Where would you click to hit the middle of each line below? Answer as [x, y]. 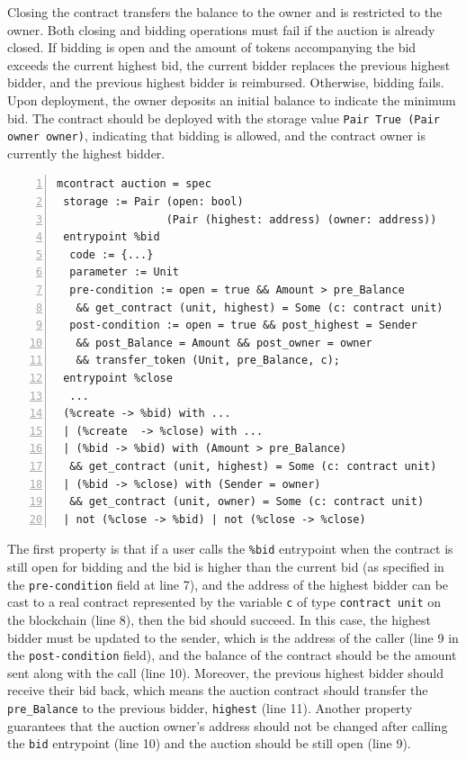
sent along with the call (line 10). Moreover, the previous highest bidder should [226, 672]
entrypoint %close [118, 378]
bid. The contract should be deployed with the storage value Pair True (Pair [224, 117]
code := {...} [112, 254]
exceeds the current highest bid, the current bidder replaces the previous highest [229, 64]
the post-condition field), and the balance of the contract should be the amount [232, 655]
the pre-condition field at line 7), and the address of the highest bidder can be [228, 584]
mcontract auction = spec [134, 184]
